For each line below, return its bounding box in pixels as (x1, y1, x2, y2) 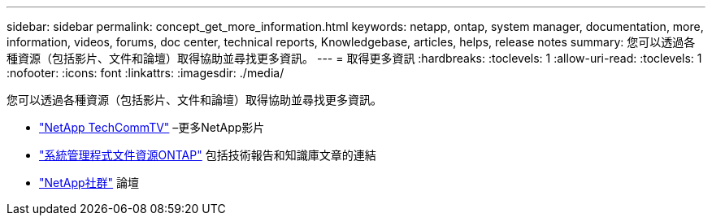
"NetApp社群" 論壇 (39, 176, 140, 189)
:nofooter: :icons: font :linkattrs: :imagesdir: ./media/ (7, 66, 284, 80)
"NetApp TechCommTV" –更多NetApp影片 (39, 120, 265, 134)
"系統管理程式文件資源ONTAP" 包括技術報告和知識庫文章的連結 (39, 148, 376, 162)
